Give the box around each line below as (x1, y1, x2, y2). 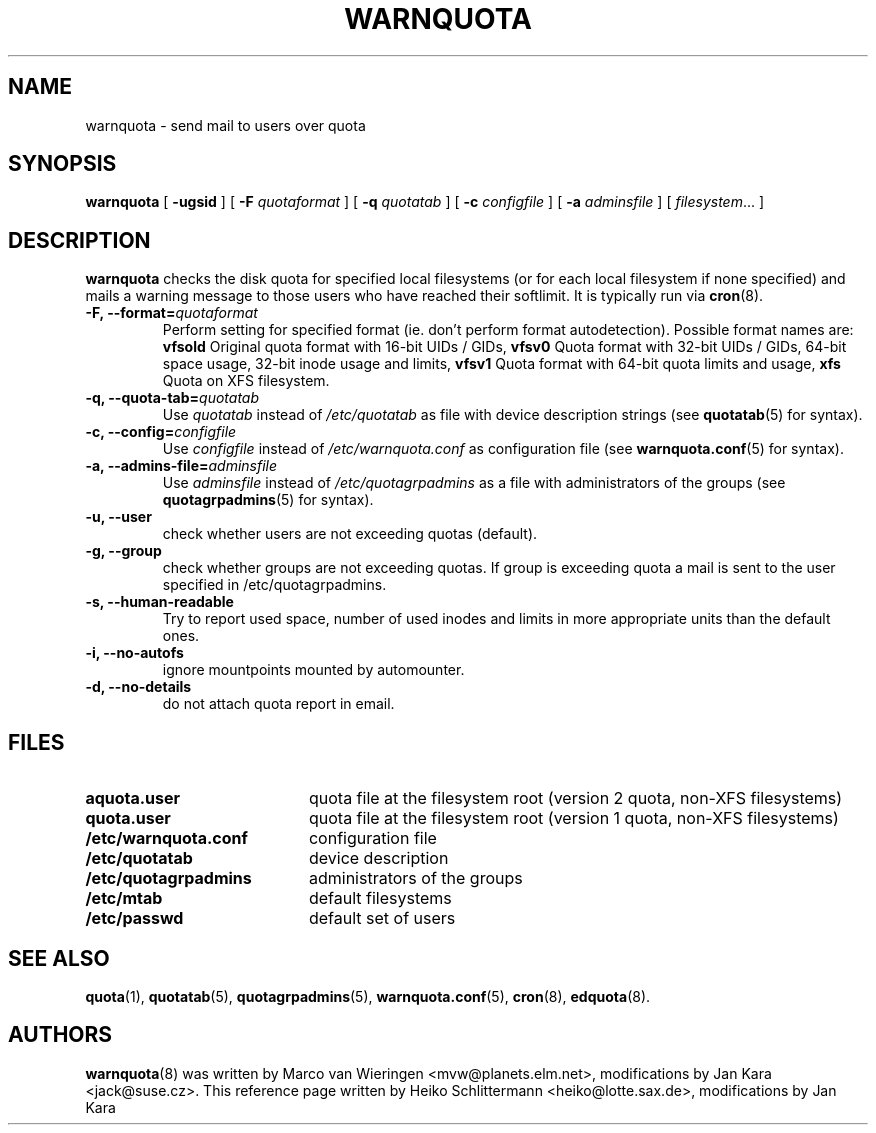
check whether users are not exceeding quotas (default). (162, 525, 538, 543)
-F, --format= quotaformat (85, 304, 258, 322)
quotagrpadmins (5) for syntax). (162, 491, 374, 509)
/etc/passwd (85, 908, 184, 929)
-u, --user (85, 508, 152, 526)
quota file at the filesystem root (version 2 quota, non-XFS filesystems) (308, 788, 843, 809)
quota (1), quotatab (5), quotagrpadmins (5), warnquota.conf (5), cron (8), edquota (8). (85, 987, 651, 1005)
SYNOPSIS (8, 151, 117, 177)
